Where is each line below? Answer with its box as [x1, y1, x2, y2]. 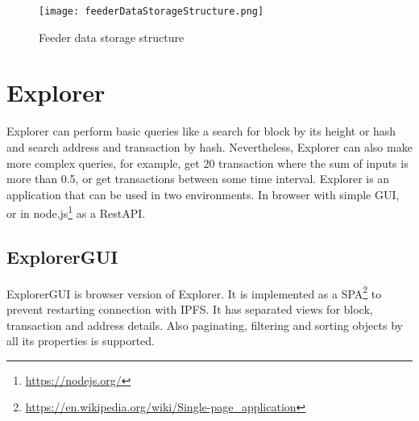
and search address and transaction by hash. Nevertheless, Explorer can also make [6, 138, 413, 155]
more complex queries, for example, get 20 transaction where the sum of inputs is [6, 154, 409, 171]
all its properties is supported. [6, 332, 156, 349]
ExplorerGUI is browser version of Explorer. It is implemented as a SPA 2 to [6, 282, 382, 302]
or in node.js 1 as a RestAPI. [6, 202, 146, 221]
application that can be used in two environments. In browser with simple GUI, [6, 185, 400, 202]
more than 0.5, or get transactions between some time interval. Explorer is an [6, 170, 390, 187]
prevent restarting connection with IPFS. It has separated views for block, [6, 301, 373, 318]
